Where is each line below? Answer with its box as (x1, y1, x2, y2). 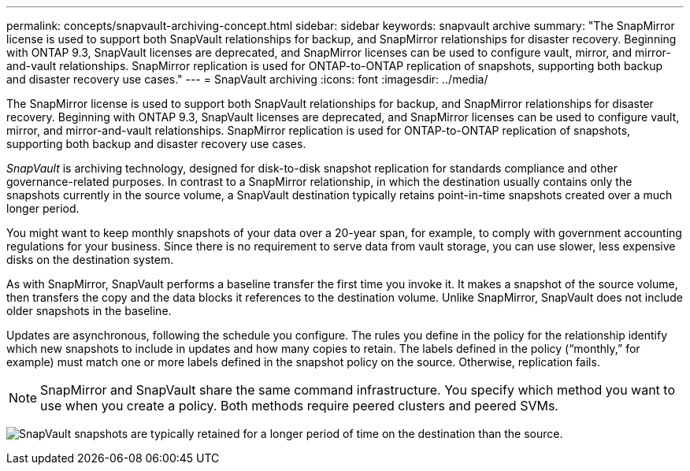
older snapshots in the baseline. (6, 304, 172, 317)
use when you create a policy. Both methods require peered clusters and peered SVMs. (40, 398, 558, 414)
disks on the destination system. (6, 253, 174, 266)
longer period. (6, 202, 80, 215)
